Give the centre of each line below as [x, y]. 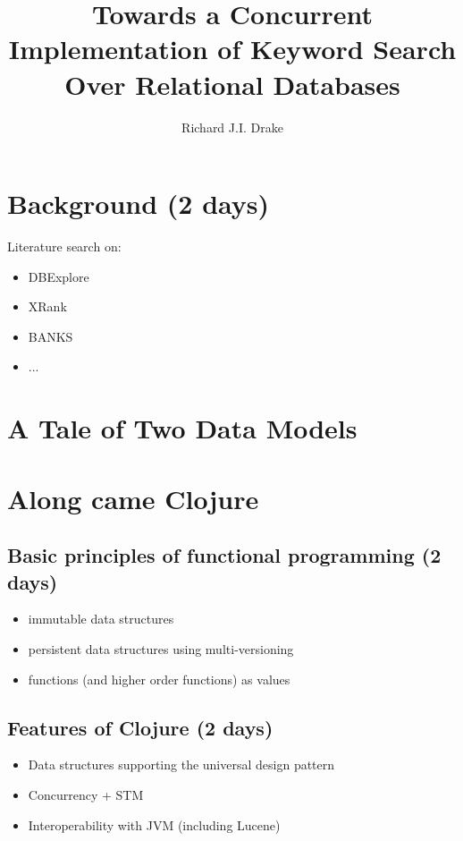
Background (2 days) [139, 204]
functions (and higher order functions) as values [159, 679]
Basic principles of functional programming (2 [224, 555]
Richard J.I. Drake [232, 127]
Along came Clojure [133, 498]
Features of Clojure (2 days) [140, 727]
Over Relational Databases [232, 84]
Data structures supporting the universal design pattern [181, 765]
